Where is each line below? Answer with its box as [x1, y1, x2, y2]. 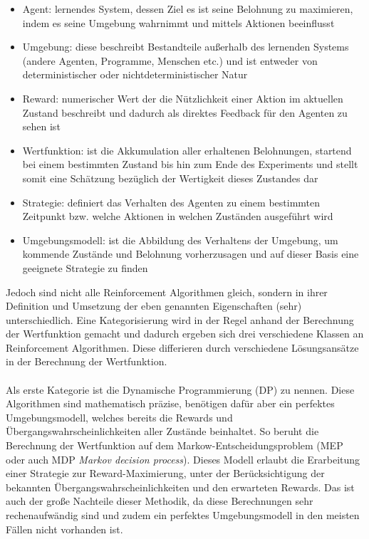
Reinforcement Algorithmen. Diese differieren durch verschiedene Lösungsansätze [6, 340, 359, 355]
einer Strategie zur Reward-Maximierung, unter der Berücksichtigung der [6, 466, 325, 481]
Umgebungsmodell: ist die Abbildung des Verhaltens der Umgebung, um [22, 232, 338, 247]
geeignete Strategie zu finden [22, 260, 148, 275]
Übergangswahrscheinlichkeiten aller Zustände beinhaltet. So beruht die [6, 424, 319, 439]
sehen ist [22, 119, 61, 134]
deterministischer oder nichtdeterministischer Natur [22, 67, 248, 82]
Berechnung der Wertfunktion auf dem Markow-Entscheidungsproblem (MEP [6, 438, 343, 453]
